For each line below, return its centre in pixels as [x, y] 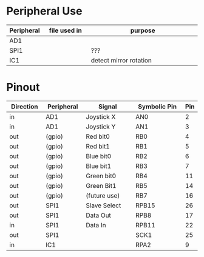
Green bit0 [101, 176]
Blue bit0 [99, 156]
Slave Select [104, 205]
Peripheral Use [44, 11]
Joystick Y [101, 127]
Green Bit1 [101, 185]
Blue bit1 [99, 166]
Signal [107, 106]
